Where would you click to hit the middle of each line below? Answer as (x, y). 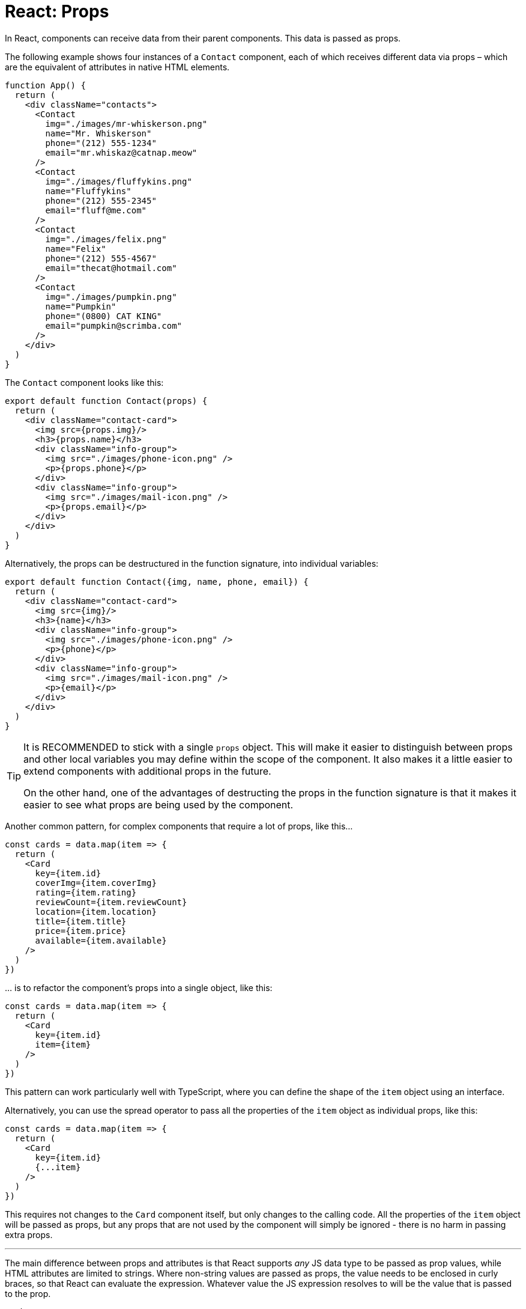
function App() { (45, 85)
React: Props (57, 11)
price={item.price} (81, 931)
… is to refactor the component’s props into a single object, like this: (139, 987)
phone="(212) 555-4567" (101, 258)
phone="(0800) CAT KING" (104, 316)
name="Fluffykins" (88, 191)
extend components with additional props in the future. (147, 771)
